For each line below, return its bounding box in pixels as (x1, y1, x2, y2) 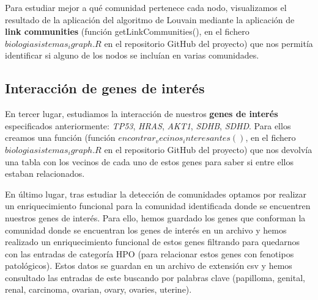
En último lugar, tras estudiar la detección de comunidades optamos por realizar (5, 187, 307, 200)
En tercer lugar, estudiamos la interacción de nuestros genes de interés (5, 107, 278, 120)
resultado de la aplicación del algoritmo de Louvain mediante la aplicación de (5, 13, 295, 26)
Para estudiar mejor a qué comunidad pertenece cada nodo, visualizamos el (5, 1, 287, 13)
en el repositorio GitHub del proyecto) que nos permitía (104, 37, 313, 49)
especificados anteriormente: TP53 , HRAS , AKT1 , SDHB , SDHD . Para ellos (5, 119, 291, 132)
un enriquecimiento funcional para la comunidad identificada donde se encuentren (5, 199, 311, 212)
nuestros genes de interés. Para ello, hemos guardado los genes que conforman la (5, 211, 306, 224)
